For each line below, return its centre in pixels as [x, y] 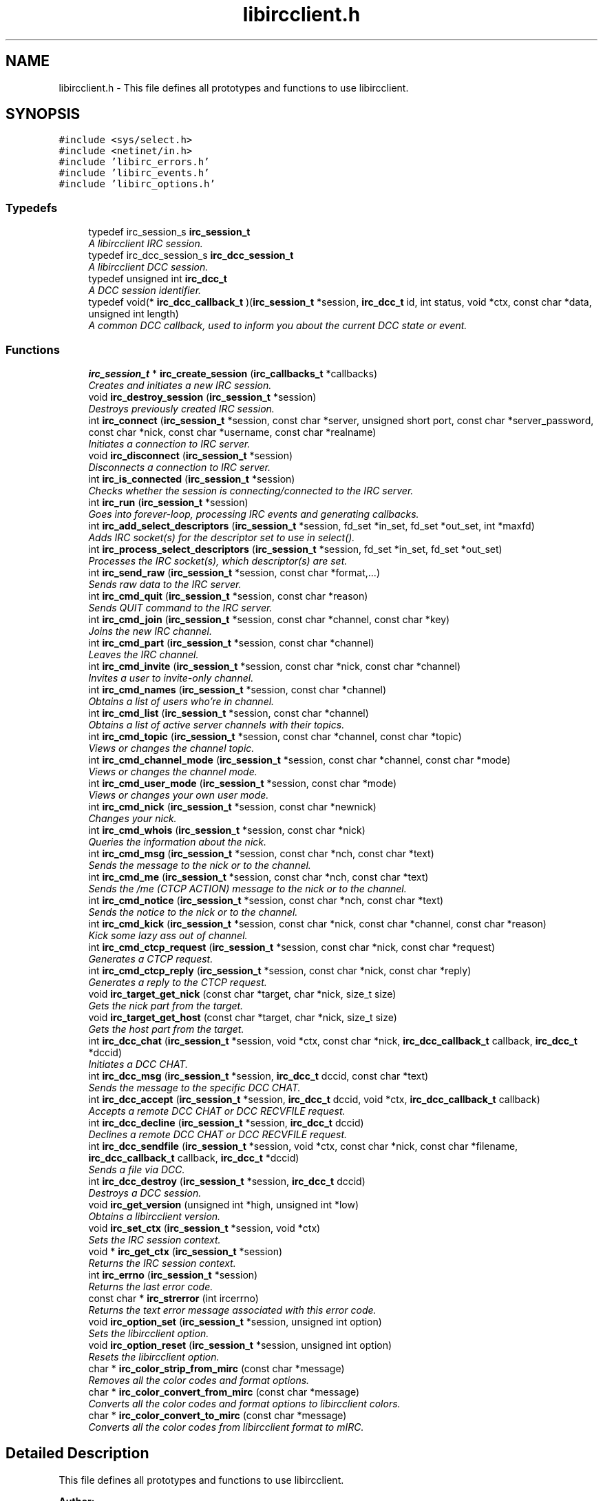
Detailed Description [77, 1453]
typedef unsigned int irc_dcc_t [158, 279]
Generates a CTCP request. [151, 958]
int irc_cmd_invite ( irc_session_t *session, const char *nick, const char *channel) [275, 666]
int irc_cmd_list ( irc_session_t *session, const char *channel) [229, 713]
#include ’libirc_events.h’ [134, 173]
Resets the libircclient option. [154, 1356]
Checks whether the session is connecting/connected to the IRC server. [251, 490]
